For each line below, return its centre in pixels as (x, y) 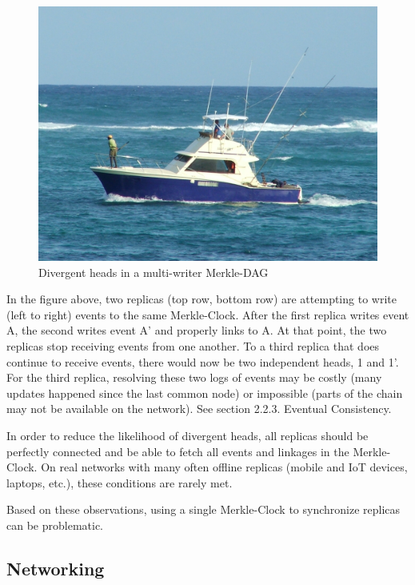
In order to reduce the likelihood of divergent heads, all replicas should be (188, 435)
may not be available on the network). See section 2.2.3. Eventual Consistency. (199, 409)
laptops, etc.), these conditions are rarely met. (120, 482)
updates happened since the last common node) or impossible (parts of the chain (205, 393)
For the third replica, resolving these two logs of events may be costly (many (194, 377)
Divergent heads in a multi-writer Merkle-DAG (154, 272)
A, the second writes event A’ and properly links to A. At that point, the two (197, 330)
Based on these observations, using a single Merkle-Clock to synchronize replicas (204, 509)
